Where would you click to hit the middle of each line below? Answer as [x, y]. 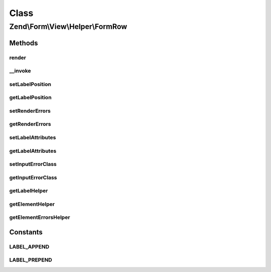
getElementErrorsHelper [40, 217]
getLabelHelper [29, 191]
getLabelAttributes [33, 151]
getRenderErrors [30, 124]
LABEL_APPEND [29, 246]
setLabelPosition [30, 84]
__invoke [20, 71]
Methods [24, 43]
